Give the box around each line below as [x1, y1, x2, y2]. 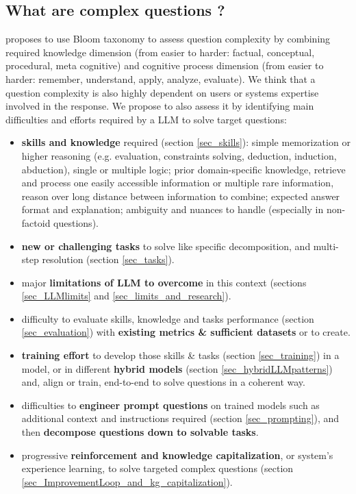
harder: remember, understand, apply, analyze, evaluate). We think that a [5, 71, 316, 86]
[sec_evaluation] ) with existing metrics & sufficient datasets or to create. [21, 325, 351, 339]
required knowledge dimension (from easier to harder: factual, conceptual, [5, 45, 315, 59]
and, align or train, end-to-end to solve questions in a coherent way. [21, 375, 305, 389]
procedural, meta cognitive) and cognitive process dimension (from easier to [5, 58, 324, 73]
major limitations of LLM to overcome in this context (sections [21, 275, 307, 289]
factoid [21, 215, 51, 230]
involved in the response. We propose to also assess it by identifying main [5, 99, 314, 113]
